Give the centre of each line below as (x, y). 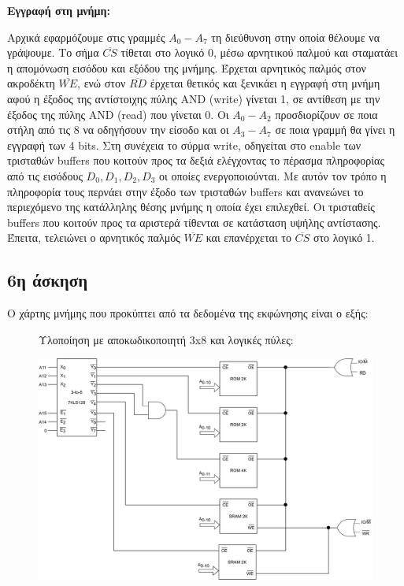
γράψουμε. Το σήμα (53, 52)
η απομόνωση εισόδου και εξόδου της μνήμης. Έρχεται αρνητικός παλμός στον (187, 67)
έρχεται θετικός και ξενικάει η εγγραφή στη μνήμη (265, 83)
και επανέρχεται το (248, 237)
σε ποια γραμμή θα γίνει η (335, 130)
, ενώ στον (102, 83)
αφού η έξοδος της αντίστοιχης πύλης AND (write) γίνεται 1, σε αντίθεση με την (194, 98)
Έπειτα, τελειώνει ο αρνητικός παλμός (94, 237)
